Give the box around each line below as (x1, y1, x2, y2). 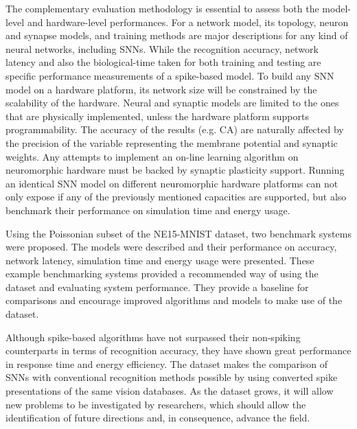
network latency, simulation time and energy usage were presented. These (5, 253, 314, 267)
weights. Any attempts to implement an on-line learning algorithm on (5, 149, 299, 163)
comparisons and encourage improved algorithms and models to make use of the (5, 293, 343, 308)
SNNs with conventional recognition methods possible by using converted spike (5, 370, 338, 384)
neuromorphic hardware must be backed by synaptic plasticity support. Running (5, 163, 345, 177)
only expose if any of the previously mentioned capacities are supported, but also (5, 189, 347, 204)
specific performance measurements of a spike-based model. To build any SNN (5, 68, 334, 82)
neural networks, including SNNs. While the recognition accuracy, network (5, 41, 319, 56)
